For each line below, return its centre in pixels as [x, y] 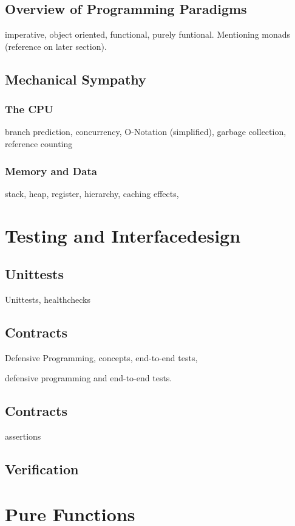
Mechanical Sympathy [76, 79]
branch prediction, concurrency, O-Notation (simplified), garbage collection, [146, 132]
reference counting [39, 143]
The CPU [29, 109]
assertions [23, 436]
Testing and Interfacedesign [123, 235]
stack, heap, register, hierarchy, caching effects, [92, 193]
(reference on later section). [56, 46]
